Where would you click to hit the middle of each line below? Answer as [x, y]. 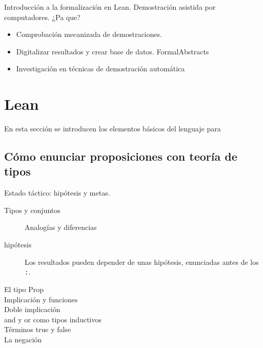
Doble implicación [32, 309]
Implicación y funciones [41, 299]
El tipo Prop [24, 289]
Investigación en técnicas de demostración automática [100, 69]
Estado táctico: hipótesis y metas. [57, 193]
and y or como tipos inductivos [53, 319]
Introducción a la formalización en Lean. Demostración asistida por [110, 7]
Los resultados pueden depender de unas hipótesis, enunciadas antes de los [142, 262]
